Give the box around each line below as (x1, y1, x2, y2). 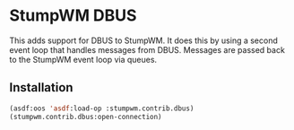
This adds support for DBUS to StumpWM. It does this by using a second (9, 35, 278, 46)
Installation (9, 80, 73, 95)
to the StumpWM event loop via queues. (9, 54, 158, 65)
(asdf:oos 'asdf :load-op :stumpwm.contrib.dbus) (9, 104, 195, 113)
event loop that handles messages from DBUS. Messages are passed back (9, 44, 285, 55)
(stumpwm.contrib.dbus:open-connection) (9, 112, 163, 121)
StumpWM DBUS (9, 5, 137, 26)
